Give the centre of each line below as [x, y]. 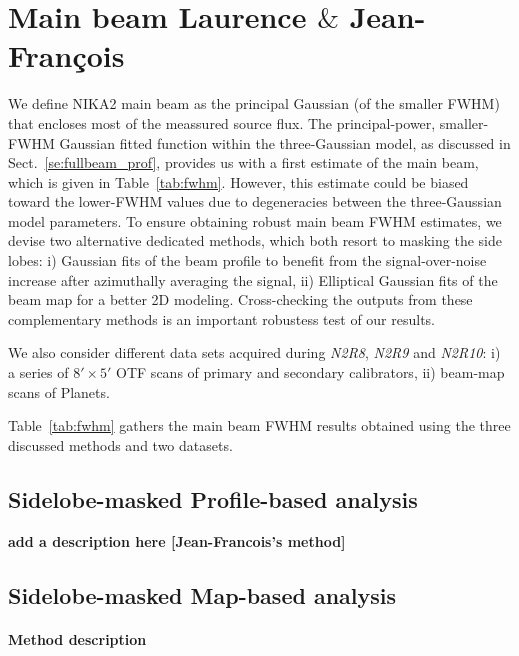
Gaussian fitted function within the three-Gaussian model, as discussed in [285, 142]
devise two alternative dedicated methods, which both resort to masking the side [255, 240]
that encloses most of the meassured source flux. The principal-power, [222, 122]
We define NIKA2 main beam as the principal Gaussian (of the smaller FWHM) [254, 103]
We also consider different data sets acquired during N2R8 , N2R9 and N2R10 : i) [254, 352]
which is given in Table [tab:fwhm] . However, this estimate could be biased [238, 181]
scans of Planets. [59, 391]
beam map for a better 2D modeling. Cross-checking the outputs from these [240, 299]
